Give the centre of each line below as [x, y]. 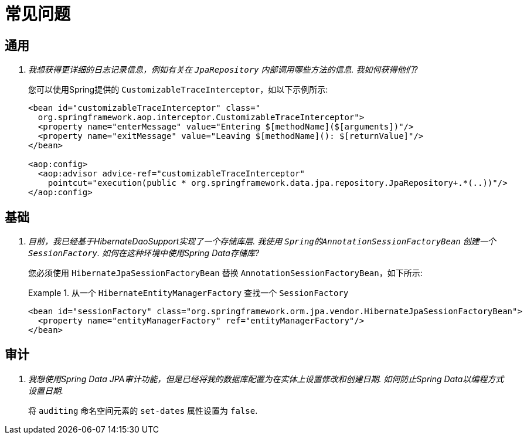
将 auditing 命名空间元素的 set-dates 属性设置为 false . [143, 410]
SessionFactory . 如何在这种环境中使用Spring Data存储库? [144, 253]
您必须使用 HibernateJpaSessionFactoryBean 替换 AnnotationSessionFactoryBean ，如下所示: [225, 273]
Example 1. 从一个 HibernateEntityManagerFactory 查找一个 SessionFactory [188, 293]
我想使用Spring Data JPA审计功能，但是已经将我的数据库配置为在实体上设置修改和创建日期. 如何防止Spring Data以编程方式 [266, 379]
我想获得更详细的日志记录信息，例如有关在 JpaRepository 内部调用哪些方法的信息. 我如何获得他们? [223, 70]
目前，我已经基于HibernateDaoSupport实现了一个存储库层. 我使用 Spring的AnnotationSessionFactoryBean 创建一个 [262, 241]
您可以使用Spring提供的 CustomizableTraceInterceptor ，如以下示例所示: [178, 90]
